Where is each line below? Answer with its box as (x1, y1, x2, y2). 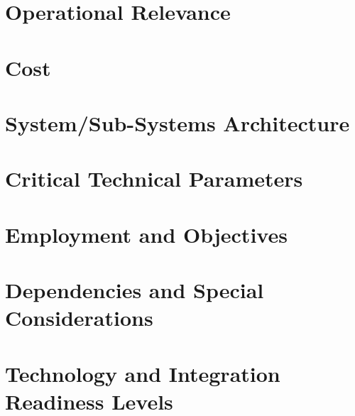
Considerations (5, 303, 153, 332)
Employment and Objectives (5, 219, 288, 248)
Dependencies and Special (5, 275, 264, 305)
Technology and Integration (5, 358, 280, 388)
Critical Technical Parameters (5, 164, 303, 193)
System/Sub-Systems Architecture (5, 108, 350, 137)
